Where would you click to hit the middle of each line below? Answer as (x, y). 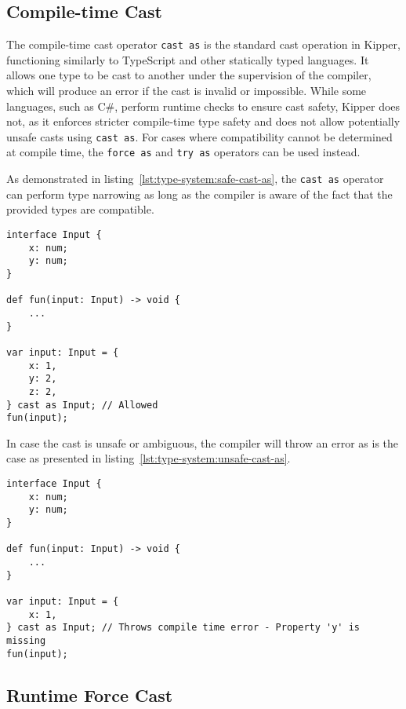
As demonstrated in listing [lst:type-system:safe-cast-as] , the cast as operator (195, 179)
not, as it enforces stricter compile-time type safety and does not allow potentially (203, 121)
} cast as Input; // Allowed (82, 405)
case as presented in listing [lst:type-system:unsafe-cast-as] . (149, 458)
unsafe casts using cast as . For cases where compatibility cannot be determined (199, 136)
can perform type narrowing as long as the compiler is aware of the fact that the (199, 194)
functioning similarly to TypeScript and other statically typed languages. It (188, 59)
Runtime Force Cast (90, 694)
